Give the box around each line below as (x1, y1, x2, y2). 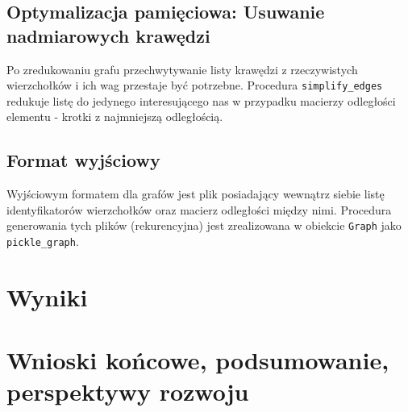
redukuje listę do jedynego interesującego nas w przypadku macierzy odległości (6, 92, 396, 109)
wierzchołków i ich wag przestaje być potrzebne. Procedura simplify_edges (6, 77, 383, 94)
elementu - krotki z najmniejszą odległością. (6, 108, 223, 125)
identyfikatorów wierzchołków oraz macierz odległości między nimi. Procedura (6, 201, 392, 218)
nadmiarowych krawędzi (6, 23, 210, 48)
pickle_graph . (6, 233, 79, 250)
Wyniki (6, 280, 88, 313)
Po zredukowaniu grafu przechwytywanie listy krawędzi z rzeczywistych (6, 60, 358, 77)
